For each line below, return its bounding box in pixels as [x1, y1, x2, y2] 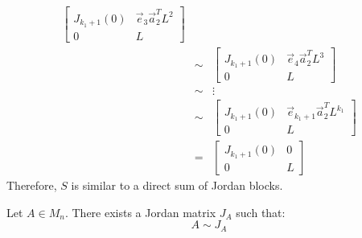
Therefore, [6, 177, 57, 194]
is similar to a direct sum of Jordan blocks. [71, 177, 283, 194]
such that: [236, 203, 286, 220]
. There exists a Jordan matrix [64, 203, 216, 220]
